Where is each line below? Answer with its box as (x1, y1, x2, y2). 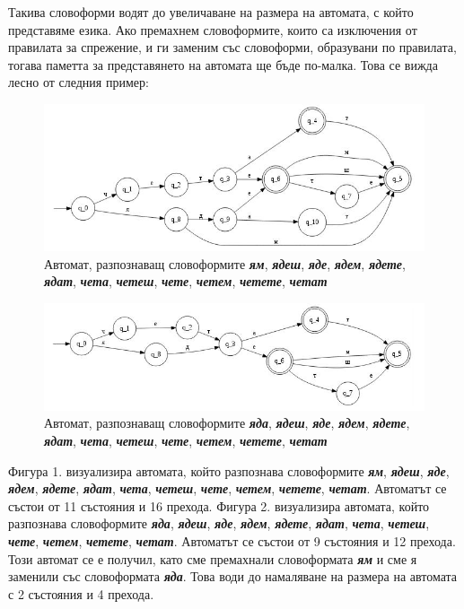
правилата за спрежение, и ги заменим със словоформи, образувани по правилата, (8, 38, 457, 57)
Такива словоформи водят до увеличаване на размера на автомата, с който (8, 3, 414, 21)
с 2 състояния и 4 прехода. (8, 584, 154, 603)
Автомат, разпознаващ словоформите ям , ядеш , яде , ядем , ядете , (44, 254, 406, 273)
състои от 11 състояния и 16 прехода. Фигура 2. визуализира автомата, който (8, 496, 430, 515)
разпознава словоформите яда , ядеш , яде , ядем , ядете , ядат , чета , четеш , (8, 514, 430, 533)
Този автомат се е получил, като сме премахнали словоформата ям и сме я (8, 549, 417, 568)
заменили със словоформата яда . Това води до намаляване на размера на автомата (8, 567, 458, 586)
